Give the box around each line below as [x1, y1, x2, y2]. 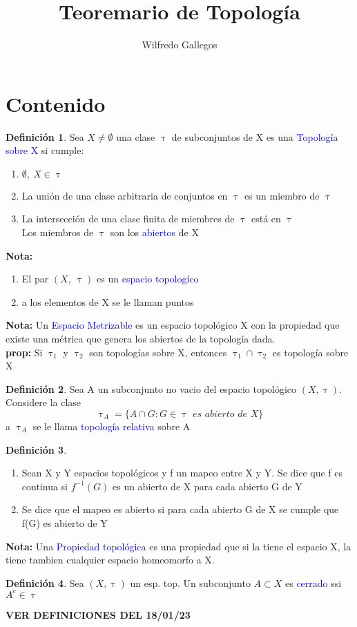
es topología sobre [272, 345, 349, 359]
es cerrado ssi [284, 575, 342, 590]
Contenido [6, 89, 106, 117]
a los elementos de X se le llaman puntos [21, 294, 194, 309]
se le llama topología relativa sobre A [32, 418, 191, 433]
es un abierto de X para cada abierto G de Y [112, 479, 302, 493]
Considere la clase [6, 395, 81, 409]
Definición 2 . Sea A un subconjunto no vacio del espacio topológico [6, 381, 297, 396]
